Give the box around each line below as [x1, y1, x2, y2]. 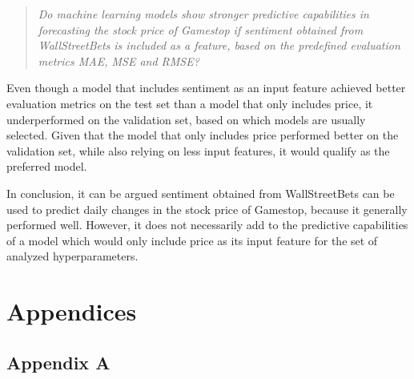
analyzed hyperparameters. [6, 248, 139, 264]
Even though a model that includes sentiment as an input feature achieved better [6, 79, 406, 96]
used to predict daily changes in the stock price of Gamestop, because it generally [6, 200, 408, 217]
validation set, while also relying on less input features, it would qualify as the [6, 142, 390, 159]
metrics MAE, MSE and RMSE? [38, 52, 199, 69]
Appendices [6, 295, 137, 328]
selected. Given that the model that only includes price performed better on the [6, 127, 399, 143]
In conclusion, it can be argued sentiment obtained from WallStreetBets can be [6, 184, 395, 201]
